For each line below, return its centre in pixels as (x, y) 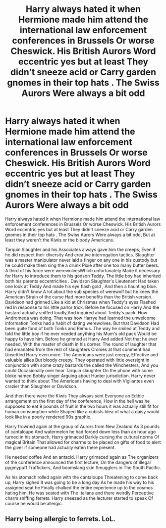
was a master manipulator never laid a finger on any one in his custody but (81, 260)
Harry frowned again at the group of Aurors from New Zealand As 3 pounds (83, 426)
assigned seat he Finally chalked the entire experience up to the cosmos (79, 487)
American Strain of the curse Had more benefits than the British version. (79, 297)
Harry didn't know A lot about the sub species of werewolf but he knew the (82, 291)
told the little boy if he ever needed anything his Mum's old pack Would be (81, 334)
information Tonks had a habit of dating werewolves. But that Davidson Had (82, 323)
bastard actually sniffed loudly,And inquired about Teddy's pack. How (76, 312)
